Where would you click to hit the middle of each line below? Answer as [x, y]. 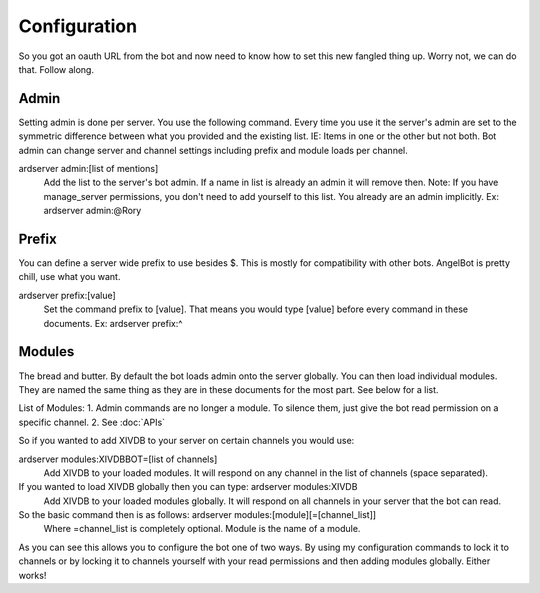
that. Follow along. [56, 69]
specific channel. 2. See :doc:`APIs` [91, 422]
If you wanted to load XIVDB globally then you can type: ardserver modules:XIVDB [188, 487]
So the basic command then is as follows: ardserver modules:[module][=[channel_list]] [197, 515]
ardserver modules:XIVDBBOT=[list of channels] [118, 459]
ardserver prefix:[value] [67, 295]
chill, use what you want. [69, 277]
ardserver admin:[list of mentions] [88, 169]
